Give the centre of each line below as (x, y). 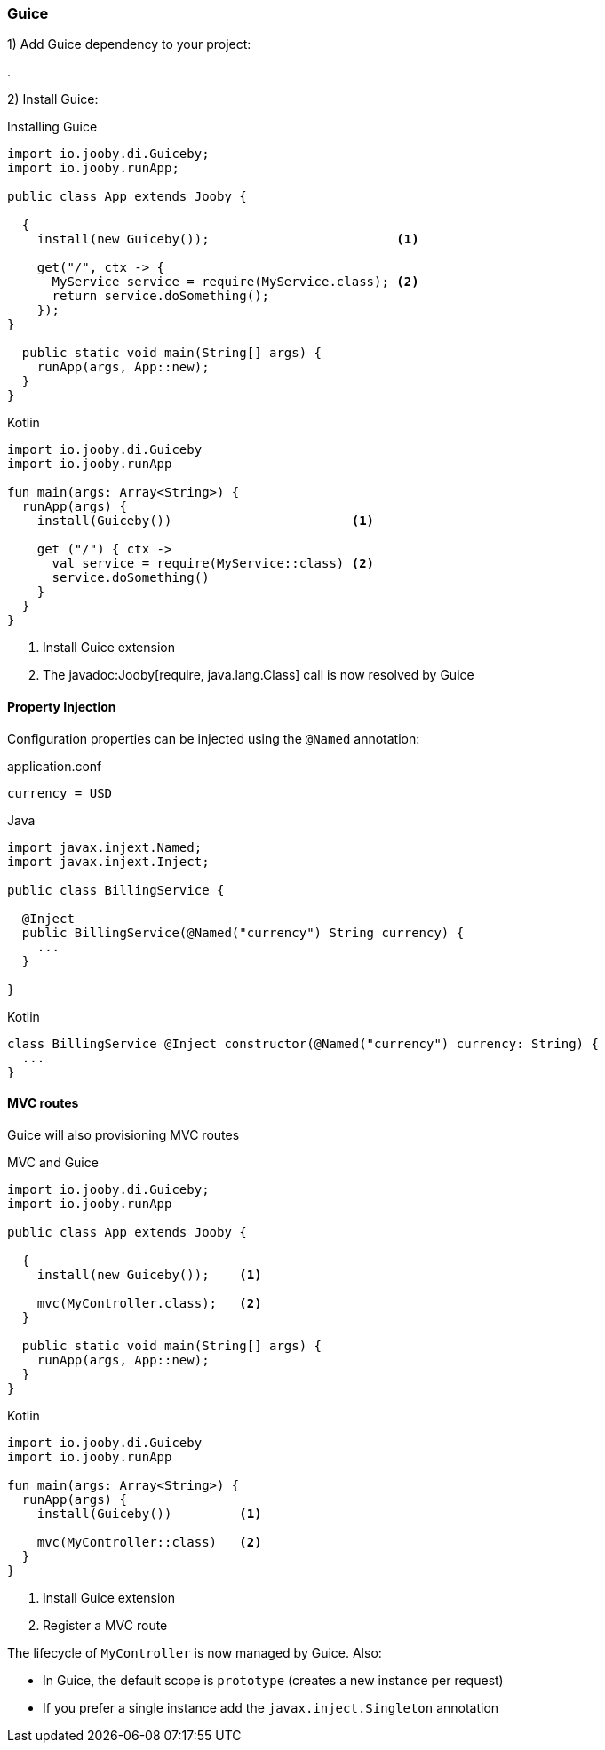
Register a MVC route (105, 1625)
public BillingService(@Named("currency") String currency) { (243, 932)
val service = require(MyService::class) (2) (213, 564)
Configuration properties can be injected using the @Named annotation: (214, 738)
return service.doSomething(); (161, 296)
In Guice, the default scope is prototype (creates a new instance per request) (273, 1680)
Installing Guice (52, 127)
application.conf (55, 766)
